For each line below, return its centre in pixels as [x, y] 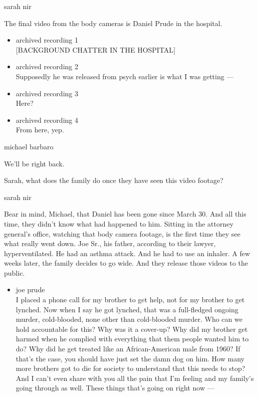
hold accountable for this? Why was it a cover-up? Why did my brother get [132, 329]
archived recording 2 [47, 66]
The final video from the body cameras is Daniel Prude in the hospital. [113, 23]
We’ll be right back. [34, 163]
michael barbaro [29, 146]
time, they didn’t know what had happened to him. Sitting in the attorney [119, 223]
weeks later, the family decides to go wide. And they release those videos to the [126, 263]
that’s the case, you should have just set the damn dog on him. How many [130, 358]
